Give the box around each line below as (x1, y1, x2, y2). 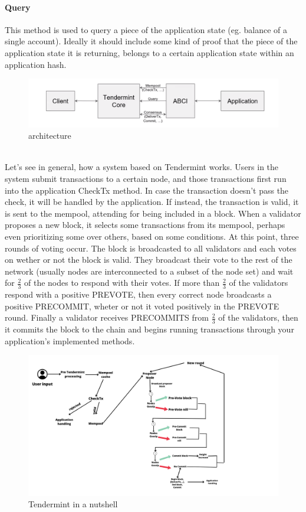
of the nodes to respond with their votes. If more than (24, 276, 220, 289)
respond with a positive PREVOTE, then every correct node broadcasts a (5, 288, 272, 301)
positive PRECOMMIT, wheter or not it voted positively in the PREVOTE (5, 299, 279, 312)
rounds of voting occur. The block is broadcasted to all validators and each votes (5, 242, 297, 254)
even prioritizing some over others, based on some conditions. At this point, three (5, 230, 299, 242)
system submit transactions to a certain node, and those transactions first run (5, 172, 287, 184)
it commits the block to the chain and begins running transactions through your (5, 323, 294, 335)
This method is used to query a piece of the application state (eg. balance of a (5, 23, 288, 35)
